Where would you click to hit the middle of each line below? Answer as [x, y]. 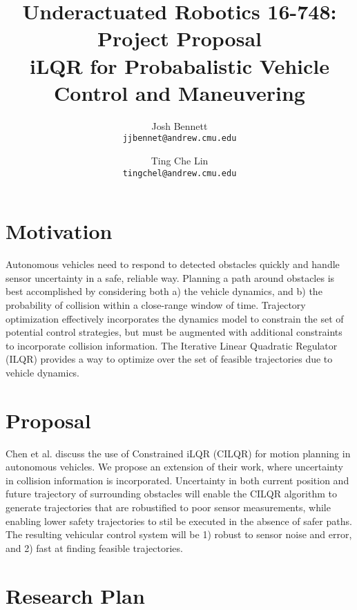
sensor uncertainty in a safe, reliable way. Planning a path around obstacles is [170, 277]
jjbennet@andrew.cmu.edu [180, 139]
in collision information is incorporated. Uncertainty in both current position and [177, 480]
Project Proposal [180, 38]
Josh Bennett [180, 125]
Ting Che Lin [180, 160]
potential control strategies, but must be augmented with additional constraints [174, 332]
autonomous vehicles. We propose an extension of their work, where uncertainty [174, 467]
